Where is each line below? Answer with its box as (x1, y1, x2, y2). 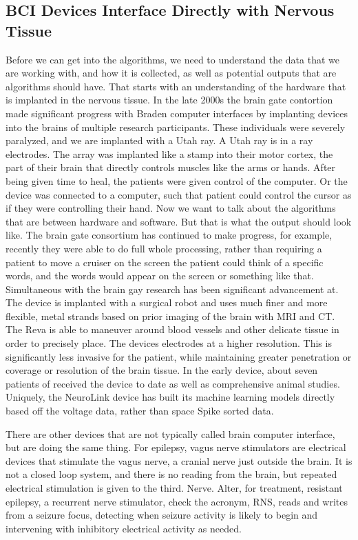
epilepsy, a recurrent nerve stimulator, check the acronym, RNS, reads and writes (6, 494, 348, 508)
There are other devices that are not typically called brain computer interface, (6, 426, 335, 441)
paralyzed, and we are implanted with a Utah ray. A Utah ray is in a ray (6, 133, 313, 148)
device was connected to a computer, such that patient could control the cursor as (6, 187, 352, 201)
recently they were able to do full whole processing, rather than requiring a (6, 241, 322, 255)
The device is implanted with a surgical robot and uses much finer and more (6, 295, 328, 310)
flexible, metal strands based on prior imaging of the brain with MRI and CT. (6, 308, 335, 323)
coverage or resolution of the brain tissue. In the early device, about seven (6, 363, 318, 377)
